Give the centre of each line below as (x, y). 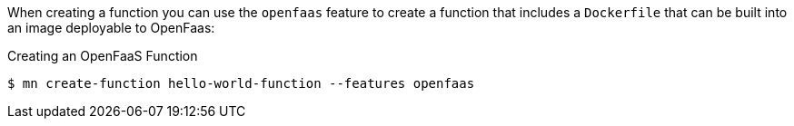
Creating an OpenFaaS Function (103, 56)
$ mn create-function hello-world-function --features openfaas (241, 83)
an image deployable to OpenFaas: (111, 28)
